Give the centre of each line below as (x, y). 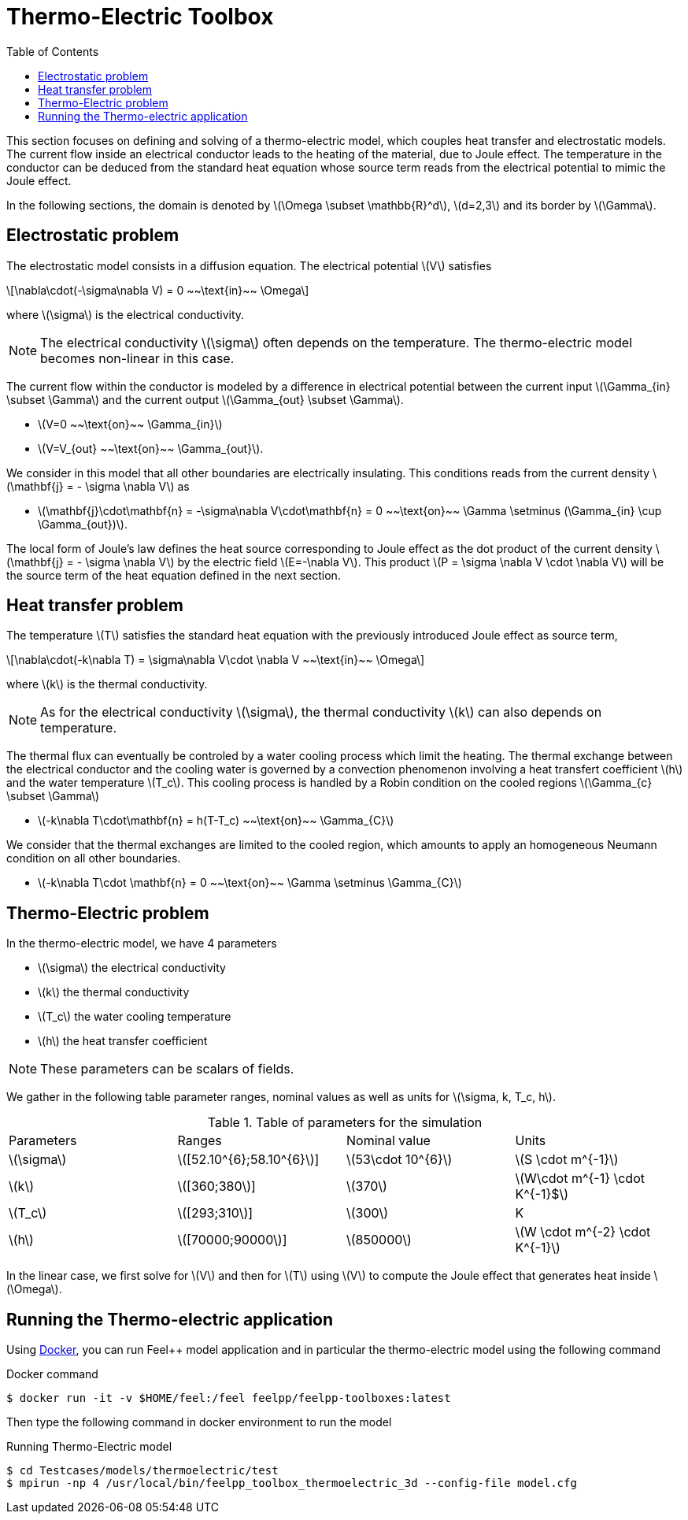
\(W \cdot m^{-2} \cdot (583, 1232)
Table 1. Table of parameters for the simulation (345, 1123)
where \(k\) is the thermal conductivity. (107, 684)
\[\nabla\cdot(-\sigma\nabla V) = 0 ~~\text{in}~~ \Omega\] (158, 290)
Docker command (52, 1374)
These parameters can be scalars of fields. (167, 1069)
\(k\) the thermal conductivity (114, 992)
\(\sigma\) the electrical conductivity (132, 968)
